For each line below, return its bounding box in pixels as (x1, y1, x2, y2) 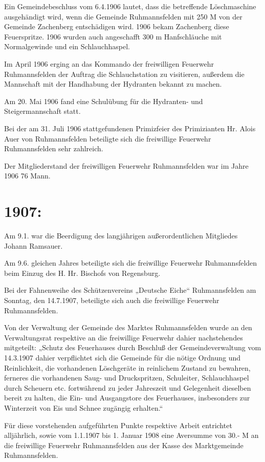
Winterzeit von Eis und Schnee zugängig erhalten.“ (4, 402, 163, 413)
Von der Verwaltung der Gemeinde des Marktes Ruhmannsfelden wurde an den (4, 322, 252, 333)
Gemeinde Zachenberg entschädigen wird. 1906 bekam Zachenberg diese (4, 21, 229, 32)
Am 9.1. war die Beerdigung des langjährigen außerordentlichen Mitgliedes (4, 230, 238, 241)
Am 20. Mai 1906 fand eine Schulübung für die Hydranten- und (4, 95, 203, 106)
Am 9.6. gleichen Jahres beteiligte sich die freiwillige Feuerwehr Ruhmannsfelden (4, 257, 257, 268)
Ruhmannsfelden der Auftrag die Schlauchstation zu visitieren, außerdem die (4, 68, 245, 79)
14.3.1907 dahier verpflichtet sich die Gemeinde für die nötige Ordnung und (4, 352, 240, 363)
